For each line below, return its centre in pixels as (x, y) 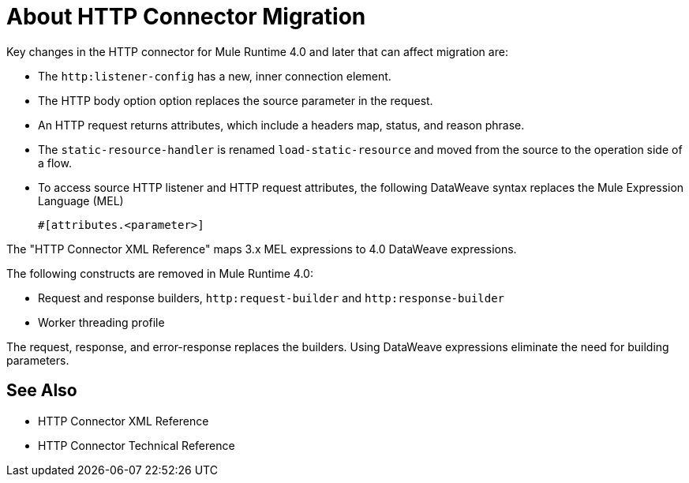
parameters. (38, 360)
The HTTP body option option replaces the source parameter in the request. (236, 100)
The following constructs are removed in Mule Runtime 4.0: (160, 273)
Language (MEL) (81, 200)
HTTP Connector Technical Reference (137, 445)
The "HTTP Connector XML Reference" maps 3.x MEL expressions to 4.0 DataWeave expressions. (262, 249)
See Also (42, 391)
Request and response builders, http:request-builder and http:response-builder (271, 298)
